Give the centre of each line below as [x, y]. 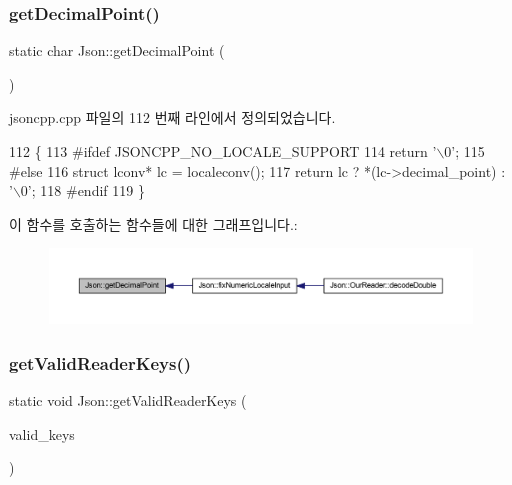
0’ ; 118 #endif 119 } [82, 190]
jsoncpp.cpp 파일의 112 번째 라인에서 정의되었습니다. [172, 117]
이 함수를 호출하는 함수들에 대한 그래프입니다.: [153, 223]
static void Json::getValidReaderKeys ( [128, 399]
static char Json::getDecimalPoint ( [117, 50]
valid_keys [42, 433]
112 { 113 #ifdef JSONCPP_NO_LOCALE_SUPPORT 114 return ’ [223, 151]
